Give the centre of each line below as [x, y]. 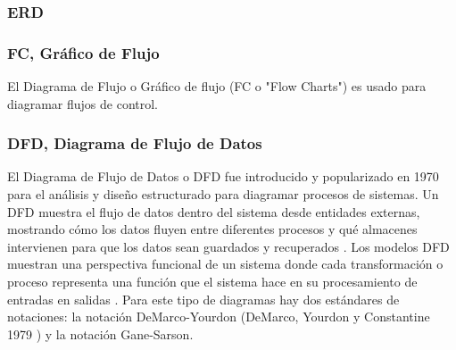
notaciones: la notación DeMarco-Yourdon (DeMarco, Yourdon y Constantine [219, 317]
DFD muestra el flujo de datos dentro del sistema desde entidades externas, [214, 211]
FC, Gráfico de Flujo [83, 52]
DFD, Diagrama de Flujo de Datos [135, 143]
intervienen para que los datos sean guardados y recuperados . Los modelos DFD [228, 246]
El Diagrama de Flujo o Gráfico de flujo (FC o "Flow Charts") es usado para [217, 86]
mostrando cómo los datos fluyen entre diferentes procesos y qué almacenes [212, 229]
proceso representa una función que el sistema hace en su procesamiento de [212, 282]
